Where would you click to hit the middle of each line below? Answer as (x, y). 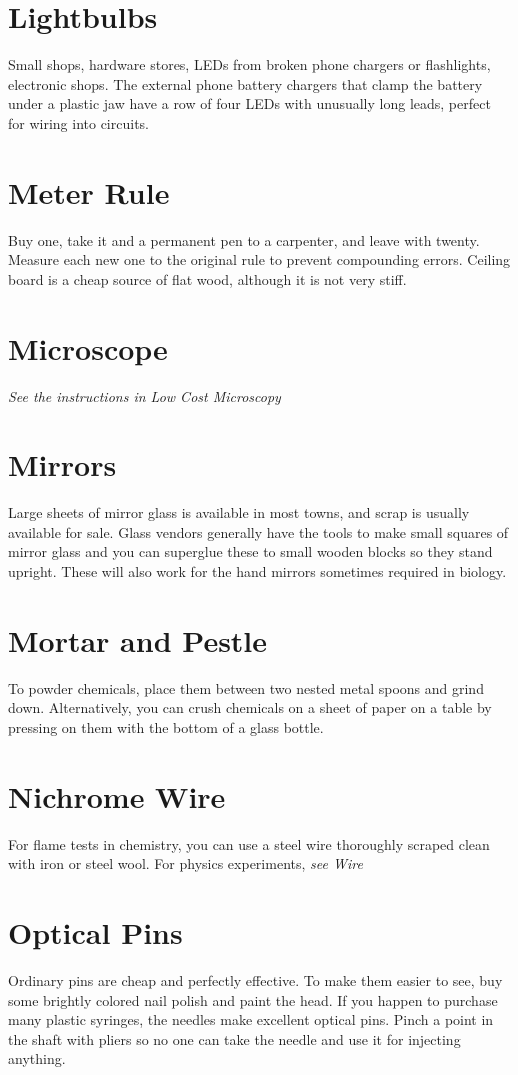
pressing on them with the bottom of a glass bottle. (166, 726)
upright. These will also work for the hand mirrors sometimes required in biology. (257, 571)
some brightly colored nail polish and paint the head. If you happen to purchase (253, 999)
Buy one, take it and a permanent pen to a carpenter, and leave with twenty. (244, 239)
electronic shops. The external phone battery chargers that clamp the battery (245, 83)
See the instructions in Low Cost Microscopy (144, 395)
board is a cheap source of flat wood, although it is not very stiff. (207, 278)
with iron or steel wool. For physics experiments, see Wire (185, 863)
